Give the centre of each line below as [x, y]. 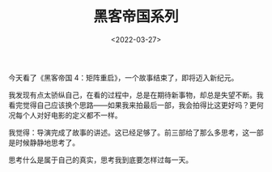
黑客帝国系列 [136, 17]
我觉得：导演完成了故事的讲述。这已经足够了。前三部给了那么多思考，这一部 [136, 132]
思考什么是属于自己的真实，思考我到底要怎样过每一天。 [100, 160]
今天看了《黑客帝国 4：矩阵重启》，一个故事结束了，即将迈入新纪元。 [123, 77]
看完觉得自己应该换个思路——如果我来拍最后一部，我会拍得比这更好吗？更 [132, 105]
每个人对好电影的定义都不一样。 [68, 115]
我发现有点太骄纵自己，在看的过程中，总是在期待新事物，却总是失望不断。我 [136, 95]
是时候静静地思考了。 [44, 142]
